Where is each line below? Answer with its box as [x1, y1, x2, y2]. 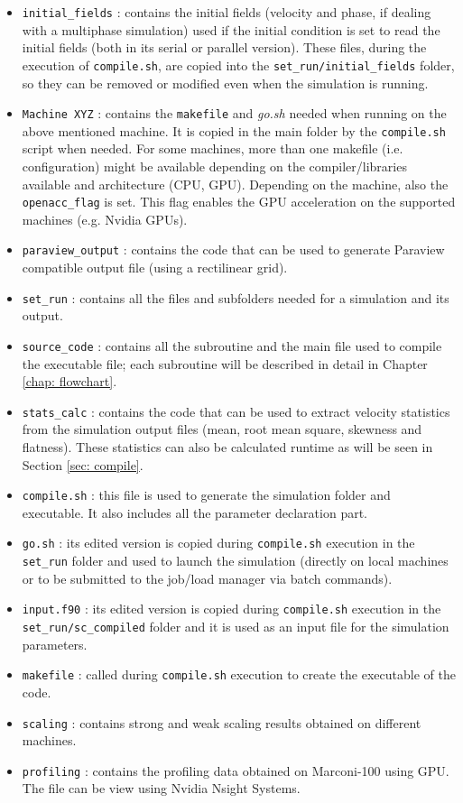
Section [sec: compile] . [22, 455, 144, 474]
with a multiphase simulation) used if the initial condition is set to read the [22, 20, 440, 39]
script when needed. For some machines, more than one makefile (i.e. [22, 139, 403, 158]
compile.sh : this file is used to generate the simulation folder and [22, 485, 391, 504]
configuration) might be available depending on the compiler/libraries [22, 157, 407, 175]
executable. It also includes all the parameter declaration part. [22, 503, 367, 521]
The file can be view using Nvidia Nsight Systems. [22, 779, 301, 798]
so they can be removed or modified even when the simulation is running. [22, 73, 429, 92]
